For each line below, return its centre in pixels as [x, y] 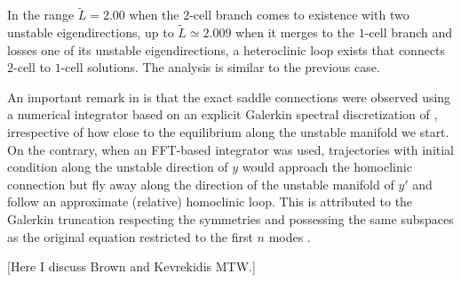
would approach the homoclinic [327, 167]
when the [154, 15]
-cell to [32, 67]
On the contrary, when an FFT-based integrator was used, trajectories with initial [231, 149]
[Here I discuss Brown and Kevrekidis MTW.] [131, 266]
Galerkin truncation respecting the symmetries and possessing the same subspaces [230, 218]
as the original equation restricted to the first [130, 236]
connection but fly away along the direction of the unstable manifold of [201, 184]
